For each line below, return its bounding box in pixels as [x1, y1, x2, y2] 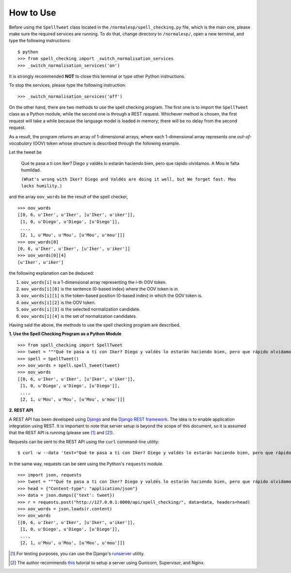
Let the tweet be [9, 149, 42, 155]
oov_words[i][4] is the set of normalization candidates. [21, 313, 137, 319]
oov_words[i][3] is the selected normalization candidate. [21, 306, 141, 312]
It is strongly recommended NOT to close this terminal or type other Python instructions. [9, 73, 185, 79]
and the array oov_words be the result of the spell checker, [9, 194, 128, 200]
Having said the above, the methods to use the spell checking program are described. [9, 322, 180, 327]
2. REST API [9, 408, 33, 413]
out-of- [237, 133, 252, 139]
